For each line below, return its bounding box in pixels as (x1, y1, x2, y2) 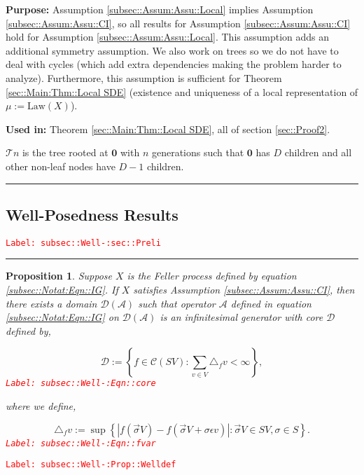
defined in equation (230, 296, 311, 310)
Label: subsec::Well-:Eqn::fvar (6, 438, 156, 448)
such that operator (138, 296, 216, 310)
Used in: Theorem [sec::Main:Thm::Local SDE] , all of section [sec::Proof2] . (6, 121, 330, 136)
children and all (284, 145, 352, 160)
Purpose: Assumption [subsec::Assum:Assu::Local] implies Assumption (6, 2, 314, 16)
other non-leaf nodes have (6, 158, 115, 173)
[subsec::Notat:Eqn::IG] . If (6, 282, 118, 296)
